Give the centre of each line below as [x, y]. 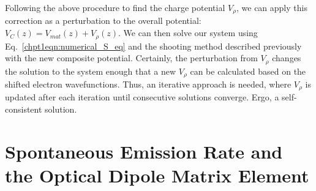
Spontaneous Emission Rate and [144, 151]
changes [287, 58]
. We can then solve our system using [188, 33]
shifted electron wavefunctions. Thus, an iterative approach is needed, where [148, 84]
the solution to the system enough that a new [91, 71]
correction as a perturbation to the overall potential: [103, 21]
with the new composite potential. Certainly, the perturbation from [131, 58]
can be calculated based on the [248, 71]
